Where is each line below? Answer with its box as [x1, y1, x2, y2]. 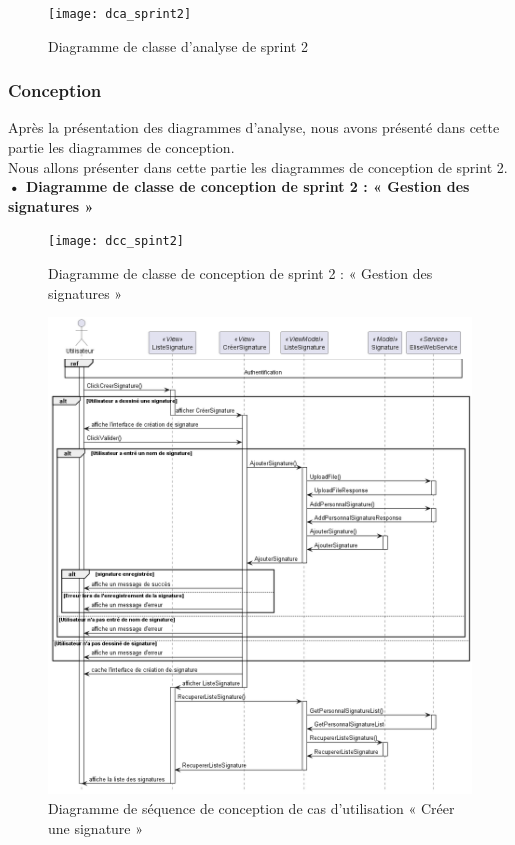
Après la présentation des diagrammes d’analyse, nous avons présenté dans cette [8, 117, 500, 138]
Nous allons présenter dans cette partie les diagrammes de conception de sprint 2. [8, 156, 508, 177]
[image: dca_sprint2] [48, 7, 192, 21]
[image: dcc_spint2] [48, 234, 185, 249]
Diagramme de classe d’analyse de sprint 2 [48, 35, 308, 56]
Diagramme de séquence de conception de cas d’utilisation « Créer [48, 797, 455, 818]
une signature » [48, 817, 144, 838]
